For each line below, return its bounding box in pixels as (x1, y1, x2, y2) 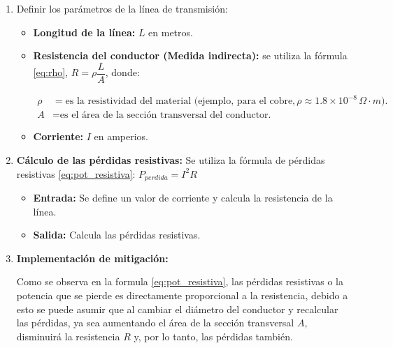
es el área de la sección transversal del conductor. (59, 110, 271, 121)
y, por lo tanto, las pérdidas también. (134, 328, 293, 343)
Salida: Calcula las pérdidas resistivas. (33, 227, 201, 242)
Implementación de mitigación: (16, 250, 169, 265)
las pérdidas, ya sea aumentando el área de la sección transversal (16, 315, 294, 330)
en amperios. (94, 129, 149, 144)
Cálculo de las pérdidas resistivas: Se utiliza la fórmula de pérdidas (16, 153, 325, 167)
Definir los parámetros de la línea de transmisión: (16, 1, 228, 15)
